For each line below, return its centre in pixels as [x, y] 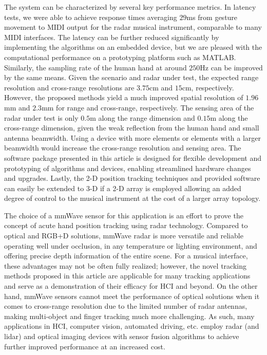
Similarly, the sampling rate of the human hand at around [96, 67]
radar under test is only [41, 117]
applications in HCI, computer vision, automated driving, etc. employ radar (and [132, 326]
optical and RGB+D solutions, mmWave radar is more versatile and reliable [124, 236]
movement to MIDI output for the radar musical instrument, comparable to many [133, 27]
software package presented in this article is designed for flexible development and [133, 157]
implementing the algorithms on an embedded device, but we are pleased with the [133, 47]
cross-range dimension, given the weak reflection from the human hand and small [132, 128]
